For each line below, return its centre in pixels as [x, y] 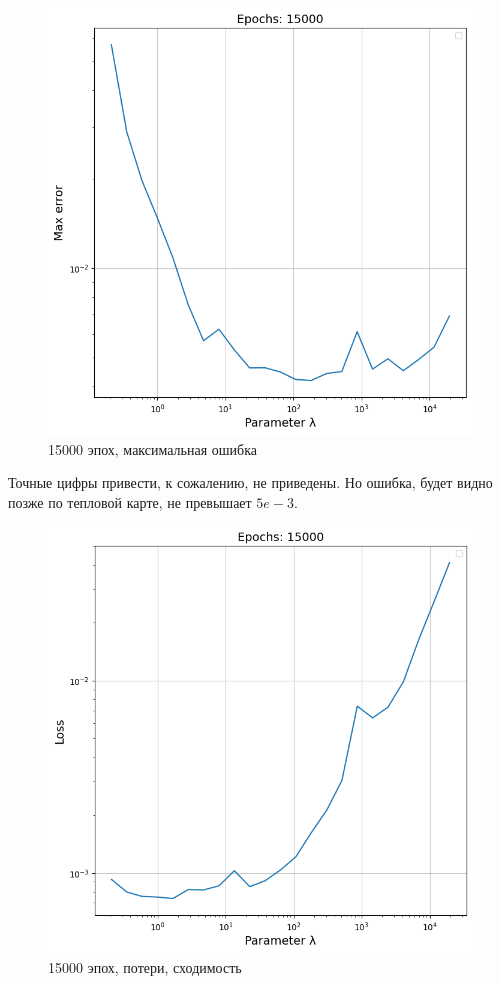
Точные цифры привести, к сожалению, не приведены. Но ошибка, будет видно [250, 482]
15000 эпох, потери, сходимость [145, 966]
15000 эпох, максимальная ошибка [152, 448]
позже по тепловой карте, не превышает [130, 501]
